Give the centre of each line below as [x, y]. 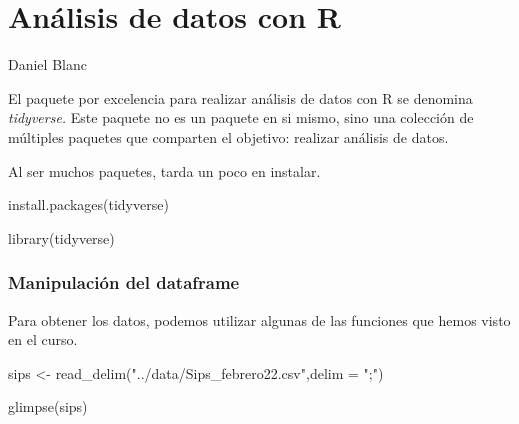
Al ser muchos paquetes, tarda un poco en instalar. [164, 170]
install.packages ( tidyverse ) [88, 204]
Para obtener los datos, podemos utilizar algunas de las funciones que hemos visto [259, 319]
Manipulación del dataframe [124, 282]
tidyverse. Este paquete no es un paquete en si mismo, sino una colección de [241, 117]
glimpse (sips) [48, 406]
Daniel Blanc [47, 64]
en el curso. [43, 339]
